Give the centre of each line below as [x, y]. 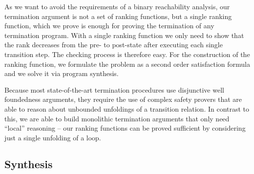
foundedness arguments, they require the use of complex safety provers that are [123, 99]
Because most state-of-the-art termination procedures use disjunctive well [114, 89]
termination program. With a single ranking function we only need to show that [124, 35]
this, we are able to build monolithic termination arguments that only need [117, 118]
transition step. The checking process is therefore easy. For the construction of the [127, 54]
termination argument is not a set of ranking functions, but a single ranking [118, 16]
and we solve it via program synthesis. [62, 73]
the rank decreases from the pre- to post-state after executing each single [114, 45]
